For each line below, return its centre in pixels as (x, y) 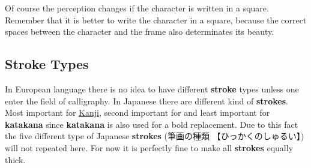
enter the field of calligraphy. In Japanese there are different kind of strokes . (146, 100)
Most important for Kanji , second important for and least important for (137, 112)
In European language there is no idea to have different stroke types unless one (152, 88)
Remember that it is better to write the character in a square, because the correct (156, 19)
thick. (15, 159)
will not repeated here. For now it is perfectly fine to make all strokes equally (149, 147)
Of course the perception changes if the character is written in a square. (137, 8)
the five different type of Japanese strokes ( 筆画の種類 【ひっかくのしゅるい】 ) (155, 136)
